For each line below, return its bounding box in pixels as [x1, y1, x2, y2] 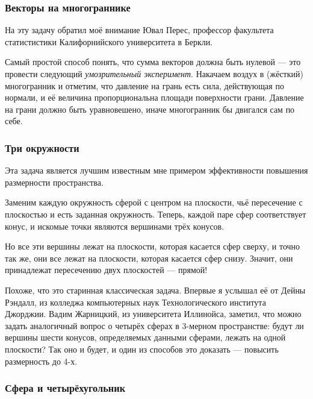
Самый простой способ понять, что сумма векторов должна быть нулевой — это [5, 55, 301, 68]
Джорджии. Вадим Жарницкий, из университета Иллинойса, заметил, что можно [5, 307, 302, 320]
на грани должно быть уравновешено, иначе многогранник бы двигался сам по [5, 102, 295, 115]
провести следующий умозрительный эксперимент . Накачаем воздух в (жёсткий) [5, 68, 303, 80]
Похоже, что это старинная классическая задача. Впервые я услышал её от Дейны [5, 283, 306, 296]
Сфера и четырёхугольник [5, 380, 126, 395]
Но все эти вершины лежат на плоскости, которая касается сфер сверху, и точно [5, 240, 300, 253]
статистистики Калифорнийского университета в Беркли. [5, 35, 213, 48]
